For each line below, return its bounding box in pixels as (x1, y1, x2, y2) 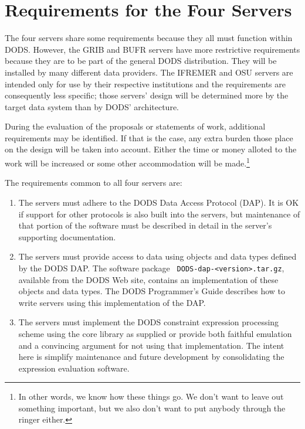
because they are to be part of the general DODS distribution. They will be (5, 55, 277, 67)
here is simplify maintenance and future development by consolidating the (18, 350, 284, 363)
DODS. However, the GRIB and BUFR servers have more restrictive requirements (5, 43, 300, 55)
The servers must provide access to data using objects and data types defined (18, 250, 297, 263)
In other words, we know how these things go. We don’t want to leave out (18, 390, 284, 403)
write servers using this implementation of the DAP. (18, 296, 206, 308)
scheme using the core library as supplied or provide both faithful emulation (18, 327, 292, 339)
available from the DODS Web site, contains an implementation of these (18, 273, 279, 285)
